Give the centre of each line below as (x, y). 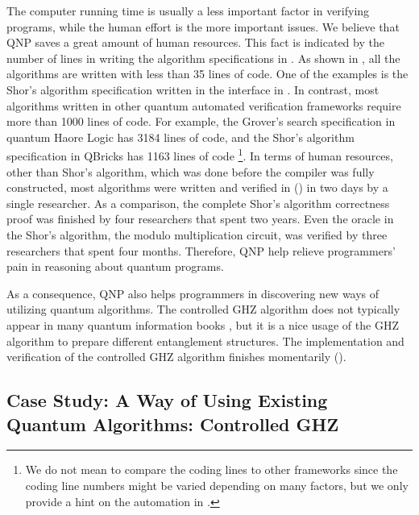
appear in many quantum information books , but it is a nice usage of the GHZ (203, 324)
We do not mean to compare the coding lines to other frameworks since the (212, 469)
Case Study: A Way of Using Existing (167, 400)
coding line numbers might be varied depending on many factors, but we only (217, 485)
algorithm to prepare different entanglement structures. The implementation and (205, 341)
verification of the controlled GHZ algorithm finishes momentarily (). (176, 357)
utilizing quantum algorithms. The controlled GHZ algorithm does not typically (203, 309)
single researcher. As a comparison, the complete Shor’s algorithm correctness (198, 203)
